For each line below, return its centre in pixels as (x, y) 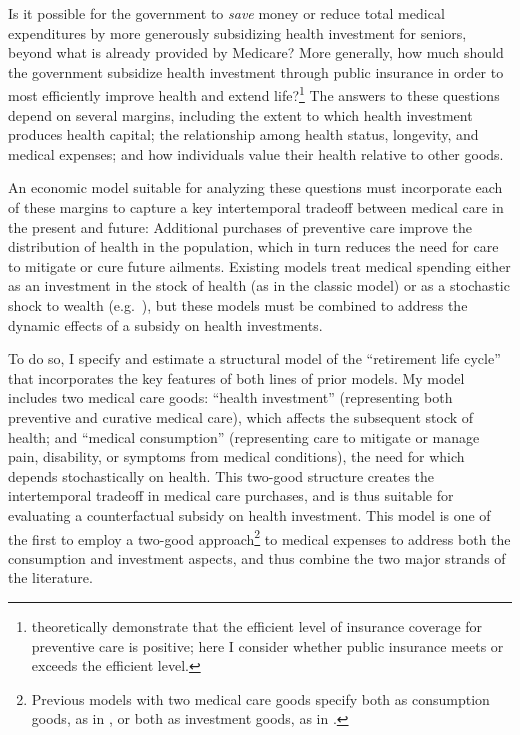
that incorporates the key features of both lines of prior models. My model (236, 377)
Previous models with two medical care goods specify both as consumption (260, 698)
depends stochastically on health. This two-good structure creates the (221, 475)
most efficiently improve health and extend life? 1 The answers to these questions (254, 94)
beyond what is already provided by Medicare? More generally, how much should (256, 52)
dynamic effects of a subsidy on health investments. (165, 324)
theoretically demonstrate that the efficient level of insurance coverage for (257, 625)
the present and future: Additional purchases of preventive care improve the (240, 226)
